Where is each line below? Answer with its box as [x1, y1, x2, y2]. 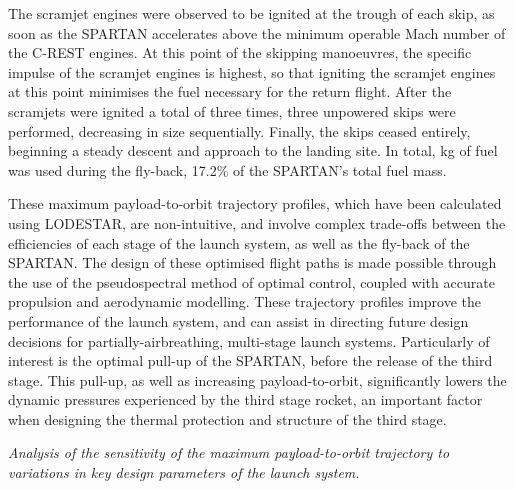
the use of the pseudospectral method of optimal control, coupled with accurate [8, 271, 495, 292]
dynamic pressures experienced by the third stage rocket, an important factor [8, 389, 483, 410]
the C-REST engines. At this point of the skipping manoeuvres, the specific [8, 42, 472, 63]
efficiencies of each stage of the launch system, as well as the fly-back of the [8, 232, 470, 253]
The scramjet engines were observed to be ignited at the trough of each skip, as [8, 3, 495, 23]
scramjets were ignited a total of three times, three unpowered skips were [8, 100, 456, 121]
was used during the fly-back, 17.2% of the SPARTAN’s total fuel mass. [8, 159, 447, 180]
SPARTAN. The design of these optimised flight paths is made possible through [8, 252, 497, 273]
